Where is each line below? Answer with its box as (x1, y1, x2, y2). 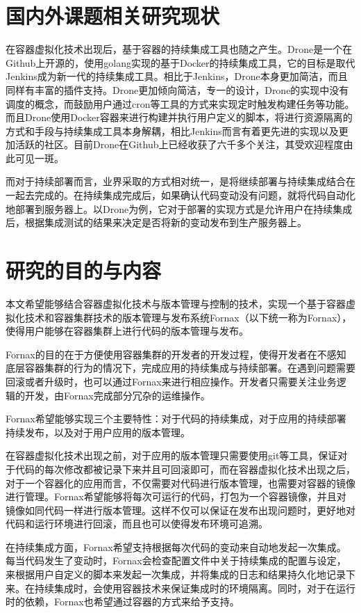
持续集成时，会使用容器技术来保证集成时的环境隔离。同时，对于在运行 (34, 580, 355, 595)
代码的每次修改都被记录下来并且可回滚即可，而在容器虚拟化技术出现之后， (15, 461, 355, 476)
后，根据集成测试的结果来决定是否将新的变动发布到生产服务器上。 (6, 215, 307, 230)
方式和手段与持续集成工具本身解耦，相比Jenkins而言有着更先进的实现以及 (6, 123, 339, 138)
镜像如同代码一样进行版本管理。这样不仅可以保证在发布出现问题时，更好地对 (6, 502, 355, 517)
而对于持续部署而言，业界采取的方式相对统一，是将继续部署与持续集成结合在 (6, 174, 355, 189)
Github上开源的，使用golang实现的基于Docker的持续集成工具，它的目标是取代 (6, 55, 355, 70)
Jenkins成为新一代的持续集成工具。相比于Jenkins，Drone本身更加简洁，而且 (6, 69, 348, 83)
